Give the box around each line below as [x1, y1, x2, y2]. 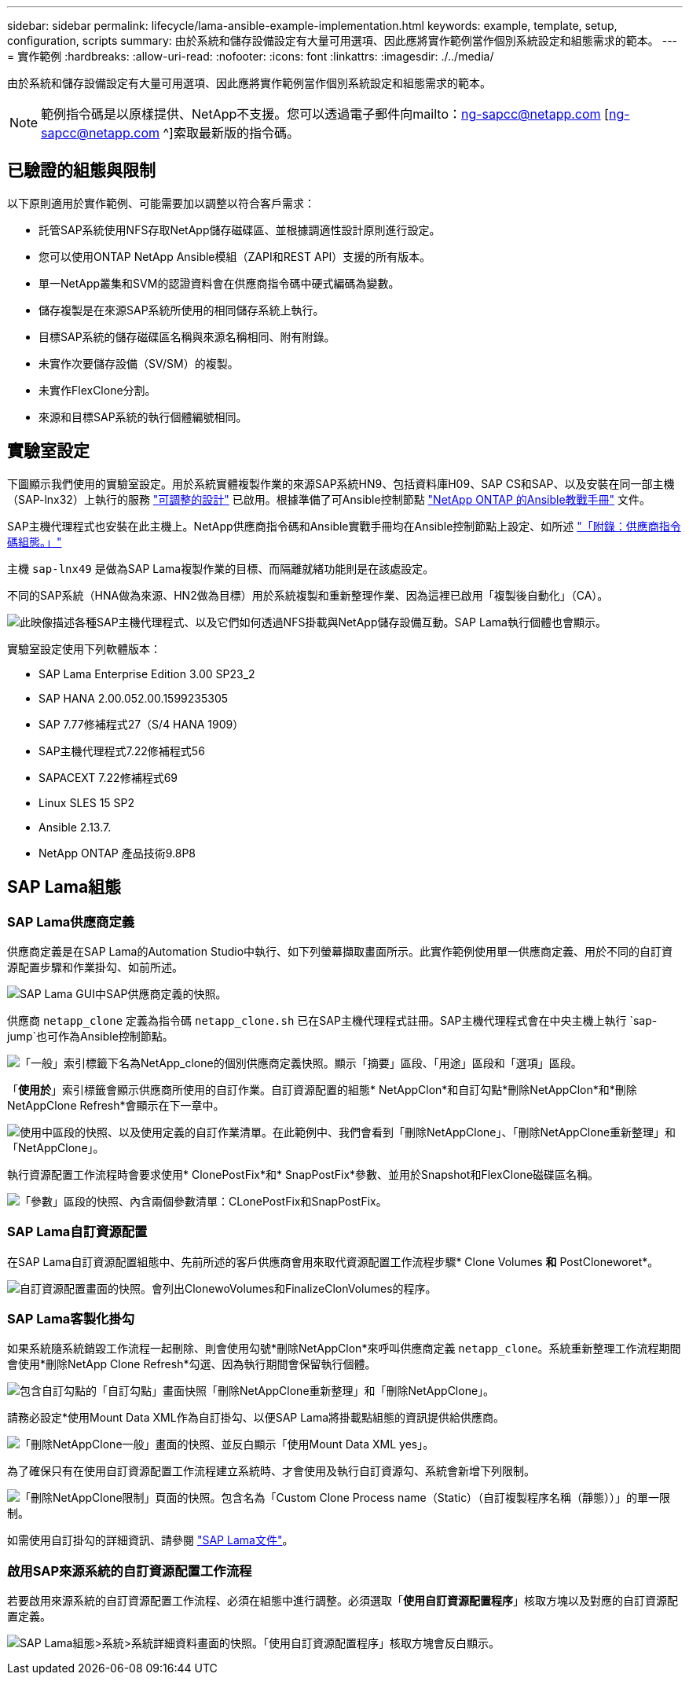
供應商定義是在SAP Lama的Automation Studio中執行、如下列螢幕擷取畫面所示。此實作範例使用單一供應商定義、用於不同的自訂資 [7, 944, 673, 958]
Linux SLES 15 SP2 [38, 795, 135, 809]
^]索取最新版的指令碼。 [163, 125, 299, 141]
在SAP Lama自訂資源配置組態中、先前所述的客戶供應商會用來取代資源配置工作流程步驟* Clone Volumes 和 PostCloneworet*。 [7, 1254, 659, 1268]
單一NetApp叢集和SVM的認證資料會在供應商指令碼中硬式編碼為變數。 [38, 276, 400, 290]
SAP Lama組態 [7, 877, 122, 897]
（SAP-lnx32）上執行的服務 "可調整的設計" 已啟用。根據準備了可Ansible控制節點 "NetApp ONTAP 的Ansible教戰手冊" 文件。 [7, 492, 651, 506]
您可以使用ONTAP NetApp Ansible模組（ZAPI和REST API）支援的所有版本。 [38, 249, 431, 263]
